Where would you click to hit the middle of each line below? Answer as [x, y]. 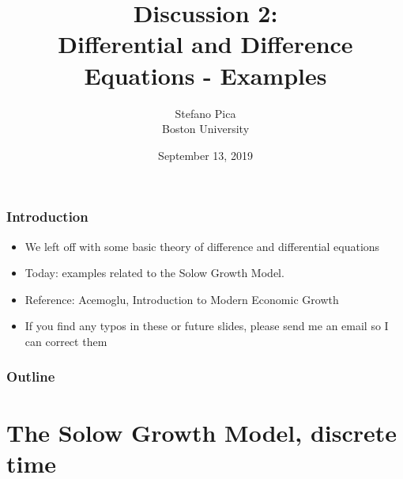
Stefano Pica [205, 113]
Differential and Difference [205, 44]
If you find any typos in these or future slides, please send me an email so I [207, 326]
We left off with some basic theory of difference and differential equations [202, 246]
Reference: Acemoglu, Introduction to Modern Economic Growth [182, 299]
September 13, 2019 [205, 155]
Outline [31, 376]
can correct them [66, 341]
